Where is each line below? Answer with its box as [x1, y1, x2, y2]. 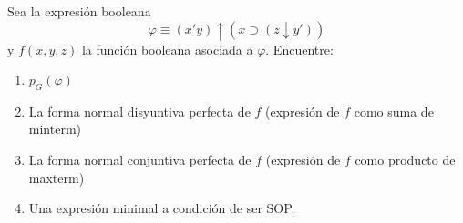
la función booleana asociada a [81, 39, 253, 58]
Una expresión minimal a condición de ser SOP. [28, 198, 295, 218]
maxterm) [28, 167, 85, 187]
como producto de [355, 150, 456, 169]
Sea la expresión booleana [7, 2, 151, 20]
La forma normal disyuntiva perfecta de [28, 101, 251, 120]
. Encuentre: [265, 39, 334, 58]
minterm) [28, 119, 82, 138]
